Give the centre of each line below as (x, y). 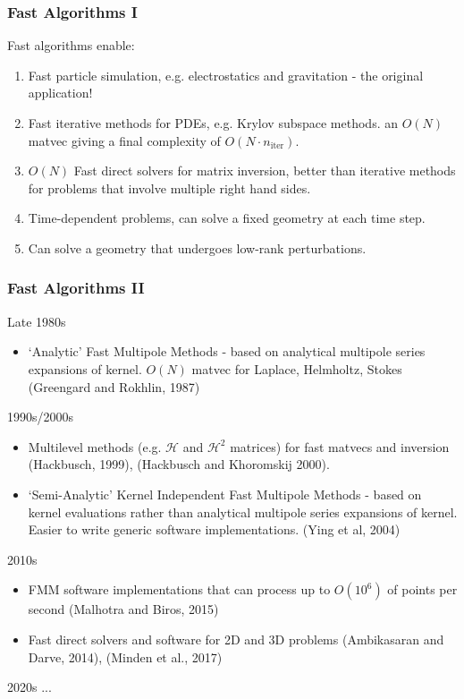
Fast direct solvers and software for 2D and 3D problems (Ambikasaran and (236, 639)
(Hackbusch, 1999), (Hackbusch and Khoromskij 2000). (179, 464)
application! (60, 93)
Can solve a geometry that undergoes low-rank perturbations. (197, 247)
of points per (422, 589)
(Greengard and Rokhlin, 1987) (114, 386)
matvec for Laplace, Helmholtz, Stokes (297, 368)
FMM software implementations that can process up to (179, 589)
